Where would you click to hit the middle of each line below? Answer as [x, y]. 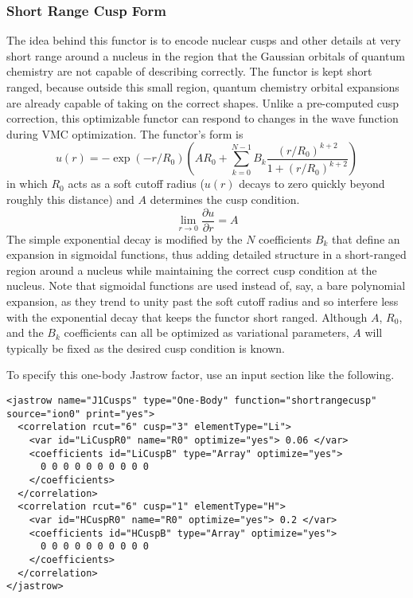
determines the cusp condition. [225, 199]
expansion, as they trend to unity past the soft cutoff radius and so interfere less [203, 301]
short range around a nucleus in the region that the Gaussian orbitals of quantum [206, 55]
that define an [366, 238]
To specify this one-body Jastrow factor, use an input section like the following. [201, 375]
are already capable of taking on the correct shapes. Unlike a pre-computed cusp [203, 102]
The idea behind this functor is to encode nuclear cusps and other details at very [204, 40]
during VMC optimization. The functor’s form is [125, 133]
